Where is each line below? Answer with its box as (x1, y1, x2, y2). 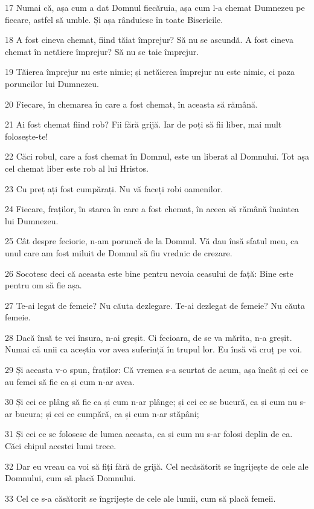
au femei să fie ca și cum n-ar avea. (5, 375, 135, 387)
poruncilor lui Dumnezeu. (5, 77, 99, 89)
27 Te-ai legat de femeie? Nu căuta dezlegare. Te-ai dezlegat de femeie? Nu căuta (5, 299, 305, 311)
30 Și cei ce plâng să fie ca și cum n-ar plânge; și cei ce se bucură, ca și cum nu (5, 395, 297, 408)
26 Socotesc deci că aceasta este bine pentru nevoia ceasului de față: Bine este (5, 267, 293, 279)
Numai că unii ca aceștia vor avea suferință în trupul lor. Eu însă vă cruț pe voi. (5, 343, 303, 355)
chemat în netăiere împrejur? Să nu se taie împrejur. (5, 45, 199, 57)
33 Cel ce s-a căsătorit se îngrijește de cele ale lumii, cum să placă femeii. (5, 491, 276, 504)
